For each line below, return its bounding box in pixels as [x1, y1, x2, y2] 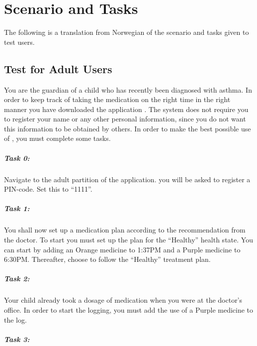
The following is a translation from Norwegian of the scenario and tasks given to [4, 27, 249, 37]
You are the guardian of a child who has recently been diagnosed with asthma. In [4, 84, 252, 95]
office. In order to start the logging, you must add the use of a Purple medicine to [4, 304, 254, 315]
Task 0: [4, 152, 30, 163]
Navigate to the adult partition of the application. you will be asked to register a [4, 174, 251, 184]
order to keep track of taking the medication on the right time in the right [4, 94, 231, 105]
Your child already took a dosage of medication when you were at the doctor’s [4, 295, 243, 305]
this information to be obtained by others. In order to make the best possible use [4, 123, 251, 133]
